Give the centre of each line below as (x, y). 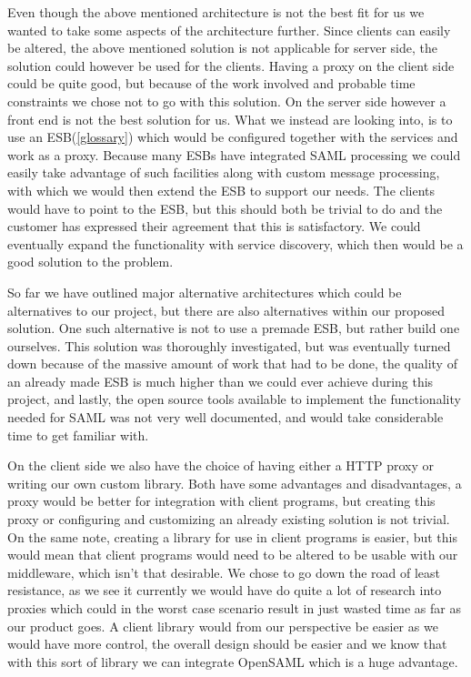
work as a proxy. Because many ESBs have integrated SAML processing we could (234, 154)
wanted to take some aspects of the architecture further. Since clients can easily (229, 30)
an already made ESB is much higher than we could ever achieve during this (220, 381)
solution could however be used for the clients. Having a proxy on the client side (231, 65)
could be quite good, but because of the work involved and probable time (211, 83)
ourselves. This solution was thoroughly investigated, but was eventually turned (229, 345)
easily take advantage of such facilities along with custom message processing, (224, 172)
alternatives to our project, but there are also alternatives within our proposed (226, 310)
